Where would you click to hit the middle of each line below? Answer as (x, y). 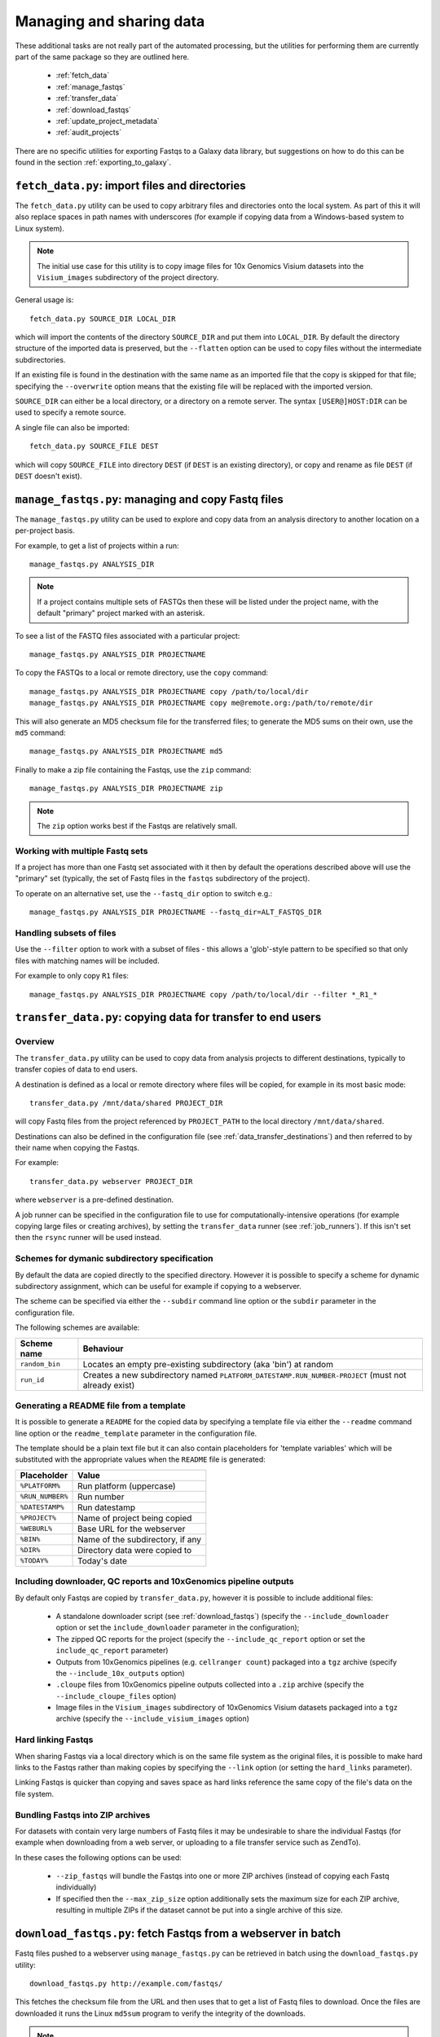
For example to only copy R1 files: (72, 976)
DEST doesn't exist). (49, 476)
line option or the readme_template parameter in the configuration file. (136, 1433)
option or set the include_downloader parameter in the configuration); (178, 1628)
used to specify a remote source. (70, 412)
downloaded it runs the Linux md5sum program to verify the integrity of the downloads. (160, 2013)
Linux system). (40, 228)
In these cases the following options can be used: (99, 1857)
